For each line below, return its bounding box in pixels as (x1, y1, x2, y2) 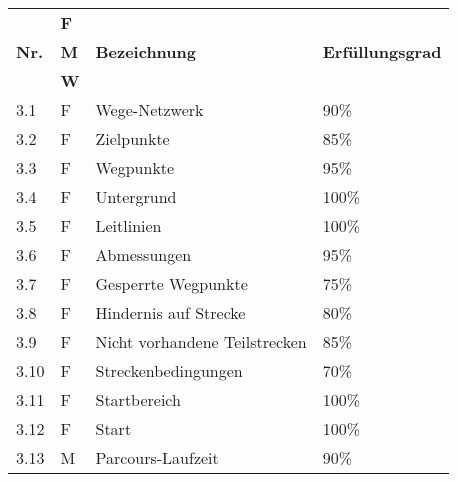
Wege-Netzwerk (95, 98, 204, 121)
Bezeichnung (95, 40, 196, 63)
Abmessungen (95, 243, 192, 266)
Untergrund (95, 185, 177, 208)
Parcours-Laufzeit (95, 446, 219, 469)
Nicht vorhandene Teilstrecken (95, 330, 307, 353)
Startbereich (95, 388, 181, 411)
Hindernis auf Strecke (95, 301, 246, 324)
